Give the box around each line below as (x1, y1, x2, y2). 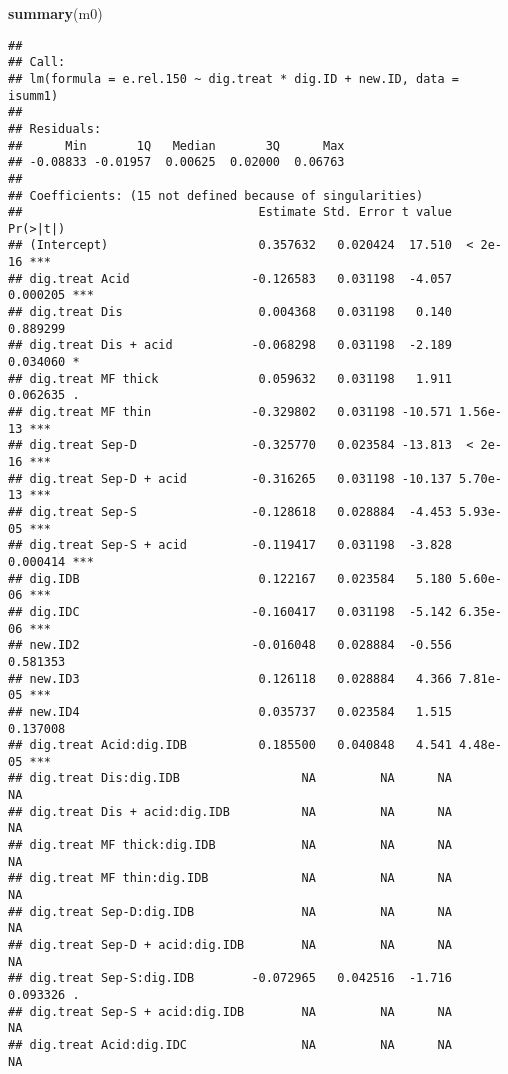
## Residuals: (8, 121, 102, 136)
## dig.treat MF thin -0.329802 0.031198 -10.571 (8, 405, 452, 420)
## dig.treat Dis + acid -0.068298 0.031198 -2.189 (8, 338, 452, 353)
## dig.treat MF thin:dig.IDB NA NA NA (8, 871, 452, 886)
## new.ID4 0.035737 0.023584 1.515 (8, 704, 452, 719)
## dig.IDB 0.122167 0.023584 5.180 (8, 571, 452, 586)
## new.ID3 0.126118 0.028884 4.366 (8, 671, 452, 686)
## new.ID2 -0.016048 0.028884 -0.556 (8, 638, 452, 653)
